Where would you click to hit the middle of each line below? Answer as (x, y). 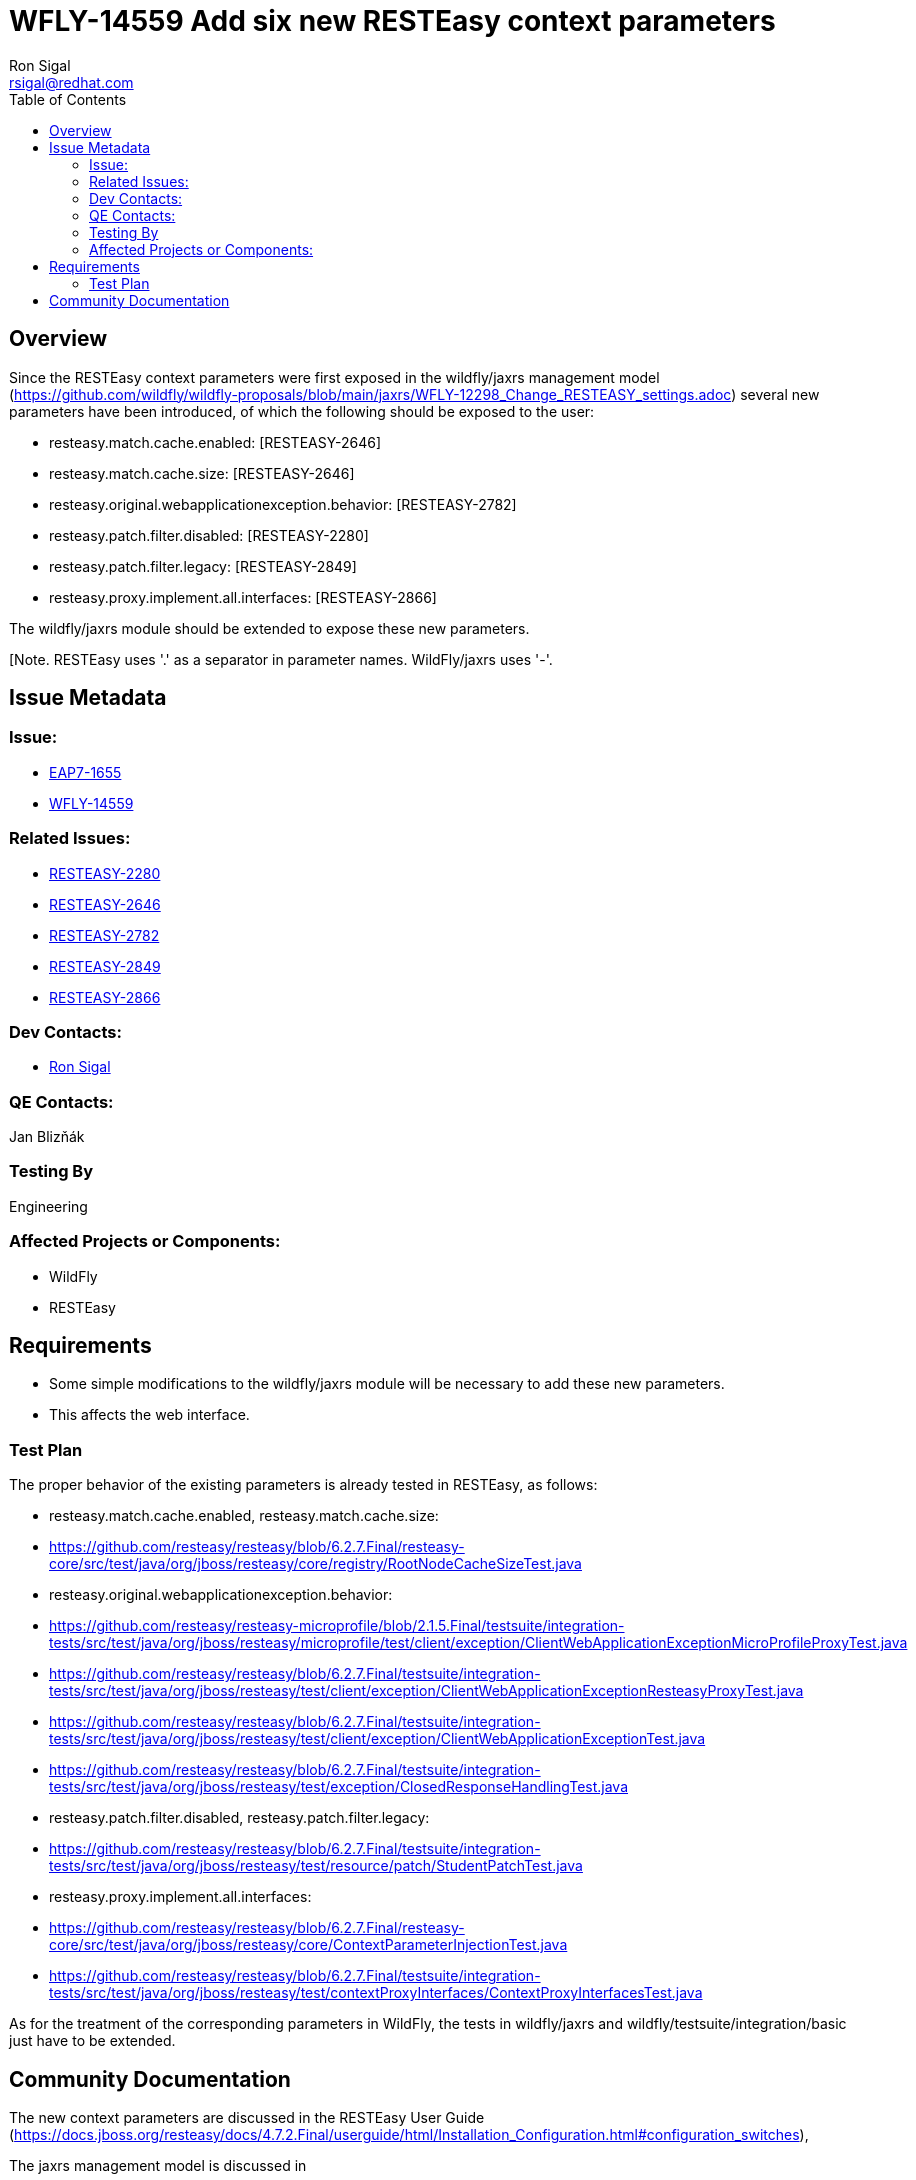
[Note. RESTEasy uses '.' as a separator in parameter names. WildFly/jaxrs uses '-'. (281, 659)
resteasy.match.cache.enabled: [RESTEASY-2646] (215, 442)
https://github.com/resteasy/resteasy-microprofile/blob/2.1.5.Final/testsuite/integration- (337, 1626)
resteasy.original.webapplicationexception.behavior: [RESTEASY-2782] (283, 504)
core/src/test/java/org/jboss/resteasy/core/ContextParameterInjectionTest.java (308, 1945)
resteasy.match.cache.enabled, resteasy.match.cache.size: (244, 1516)
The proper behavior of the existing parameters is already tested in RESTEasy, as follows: (303, 1485)
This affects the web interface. (149, 1415)
